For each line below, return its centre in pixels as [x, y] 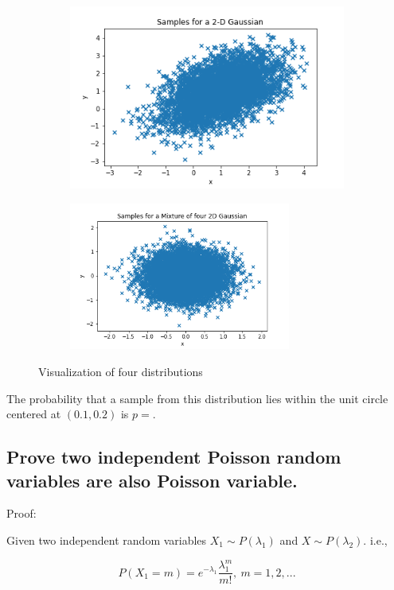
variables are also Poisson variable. [152, 480]
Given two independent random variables [107, 540]
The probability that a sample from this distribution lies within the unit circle [197, 398]
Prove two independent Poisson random [174, 457]
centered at [34, 414]
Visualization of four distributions [121, 371]
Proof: [21, 513]
